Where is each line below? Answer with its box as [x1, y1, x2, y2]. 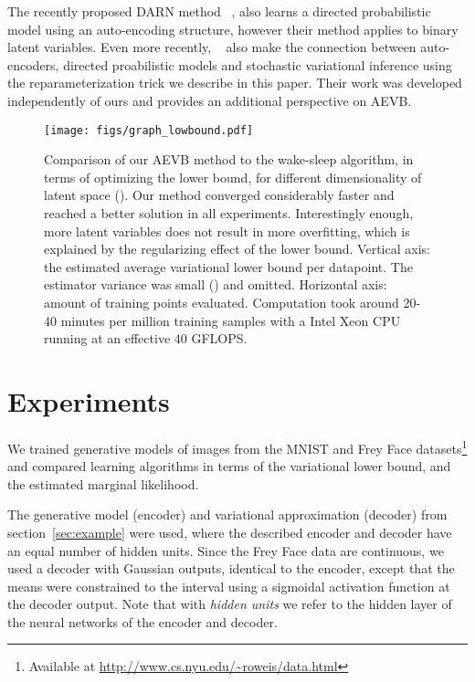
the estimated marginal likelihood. [7, 474, 199, 493]
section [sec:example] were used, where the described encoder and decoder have [7, 522, 452, 541]
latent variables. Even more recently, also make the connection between [7, 37, 417, 57]
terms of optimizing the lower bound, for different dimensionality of [44, 167, 422, 186]
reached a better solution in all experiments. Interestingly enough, [44, 204, 414, 222]
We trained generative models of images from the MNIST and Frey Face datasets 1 [7, 435, 468, 457]
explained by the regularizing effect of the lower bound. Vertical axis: [44, 239, 430, 258]
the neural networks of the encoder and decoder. [7, 612, 278, 631]
